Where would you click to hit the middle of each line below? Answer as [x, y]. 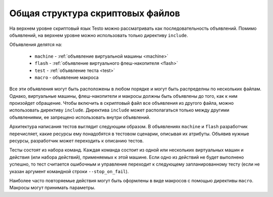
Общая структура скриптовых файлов [95, 13]
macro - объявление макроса [66, 77]
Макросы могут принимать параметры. [52, 188]
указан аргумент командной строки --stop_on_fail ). [69, 171]
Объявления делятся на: [36, 45]
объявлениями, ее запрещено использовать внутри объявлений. [80, 117]
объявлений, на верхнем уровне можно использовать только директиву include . [99, 35]
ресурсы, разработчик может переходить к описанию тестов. [77, 141]
